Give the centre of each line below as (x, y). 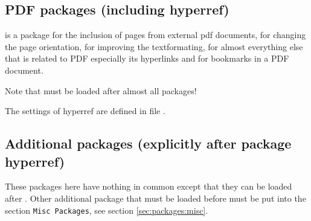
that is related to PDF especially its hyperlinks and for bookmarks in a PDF (147, 58)
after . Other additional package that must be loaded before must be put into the (155, 198)
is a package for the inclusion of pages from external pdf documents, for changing (155, 35)
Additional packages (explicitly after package (148, 143)
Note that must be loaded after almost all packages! (101, 90)
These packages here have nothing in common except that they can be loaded (149, 186)
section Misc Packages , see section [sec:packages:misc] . (107, 210)
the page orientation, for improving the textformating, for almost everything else (154, 46)
